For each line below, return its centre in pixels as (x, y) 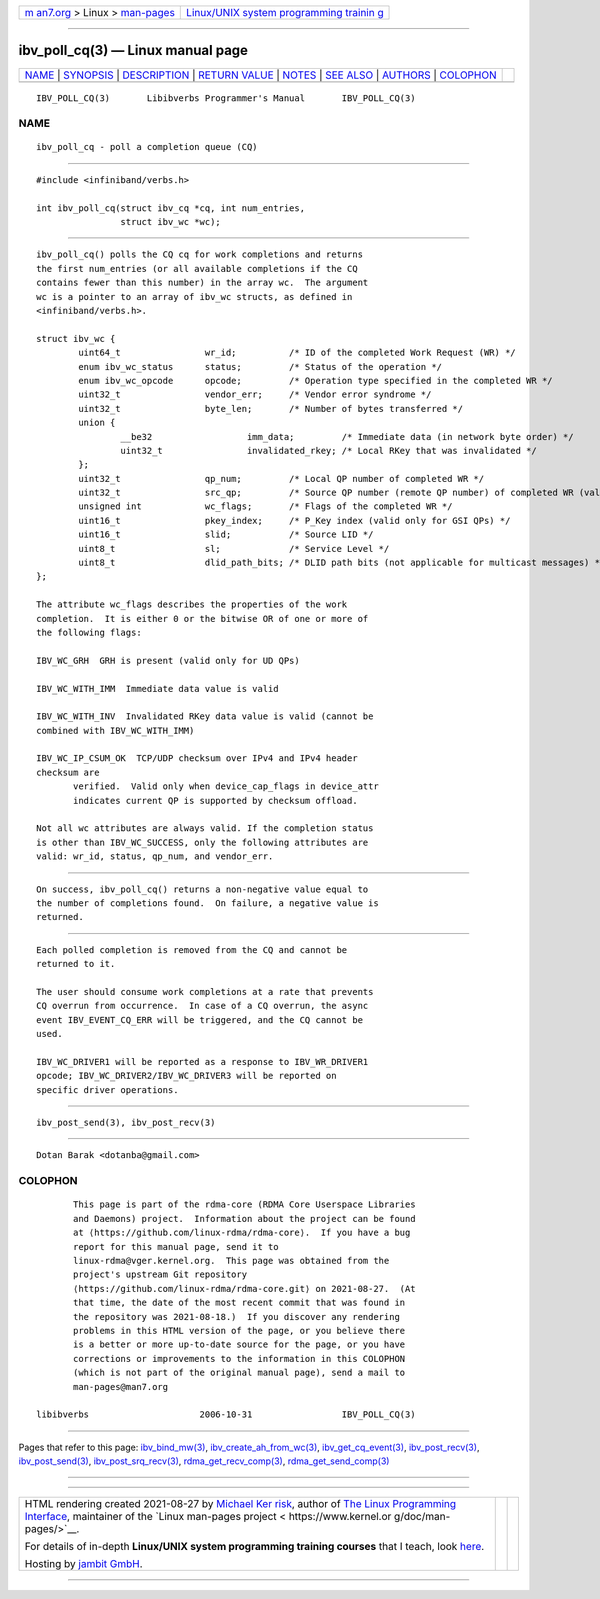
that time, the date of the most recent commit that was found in (239, 1303)
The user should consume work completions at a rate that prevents (205, 991)
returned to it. (76, 964)
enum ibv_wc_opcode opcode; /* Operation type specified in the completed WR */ (316, 380)
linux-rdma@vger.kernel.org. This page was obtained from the (231, 1260)
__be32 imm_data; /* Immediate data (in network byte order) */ (347, 436)
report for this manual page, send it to (176, 1246)
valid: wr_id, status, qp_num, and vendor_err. (155, 856)
